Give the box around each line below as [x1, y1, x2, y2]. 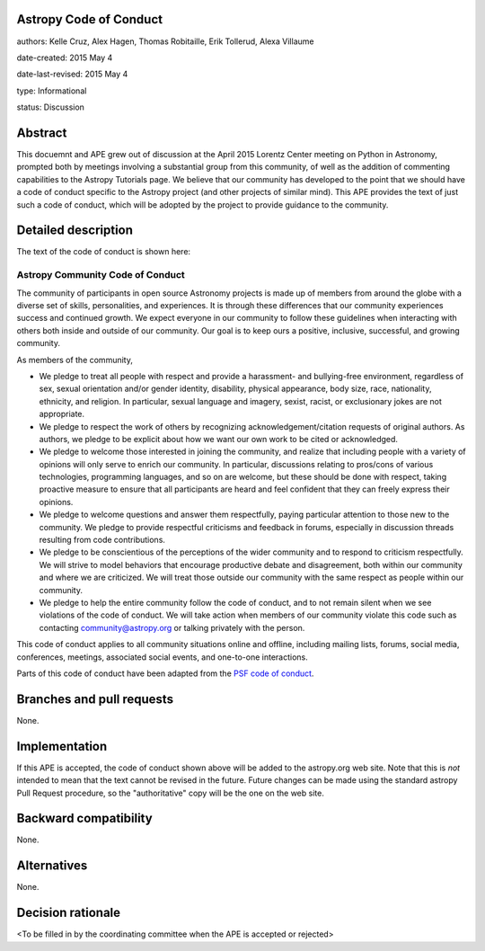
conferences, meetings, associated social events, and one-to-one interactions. [16, 652, 309, 662]
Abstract [16, 125, 67, 140]
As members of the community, [16, 354, 134, 365]
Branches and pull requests [16, 691, 174, 707]
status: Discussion [16, 102, 85, 112]
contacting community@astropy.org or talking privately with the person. [39, 622, 305, 633]
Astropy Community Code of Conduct [16, 269, 186, 281]
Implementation [16, 738, 108, 754]
